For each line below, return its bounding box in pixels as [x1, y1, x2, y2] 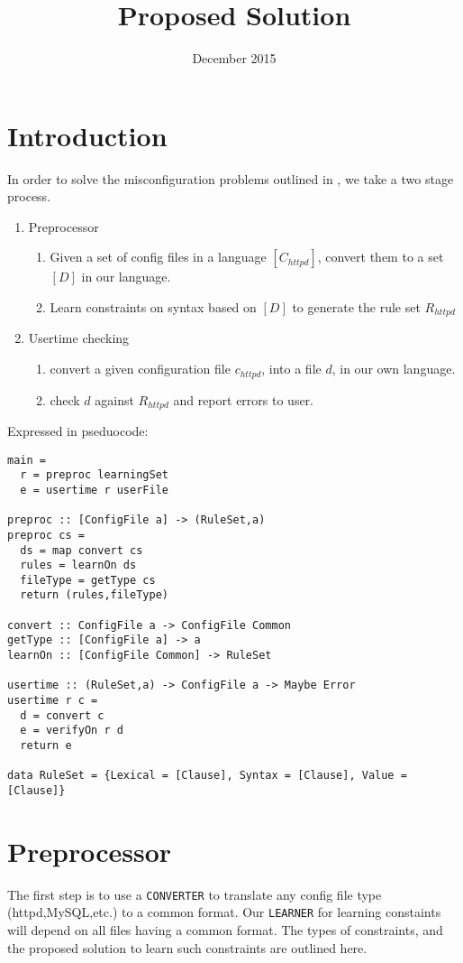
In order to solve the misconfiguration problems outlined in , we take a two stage [7, 169, 454, 188]
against [95, 390, 134, 409]
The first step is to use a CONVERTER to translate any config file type [7, 884, 382, 903]
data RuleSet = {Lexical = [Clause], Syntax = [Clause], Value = [7, 769, 407, 782]
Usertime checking [28, 329, 130, 347]
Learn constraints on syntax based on [50, 298, 257, 317]
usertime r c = [7, 694, 98, 708]
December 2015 [192, 49, 277, 68]
